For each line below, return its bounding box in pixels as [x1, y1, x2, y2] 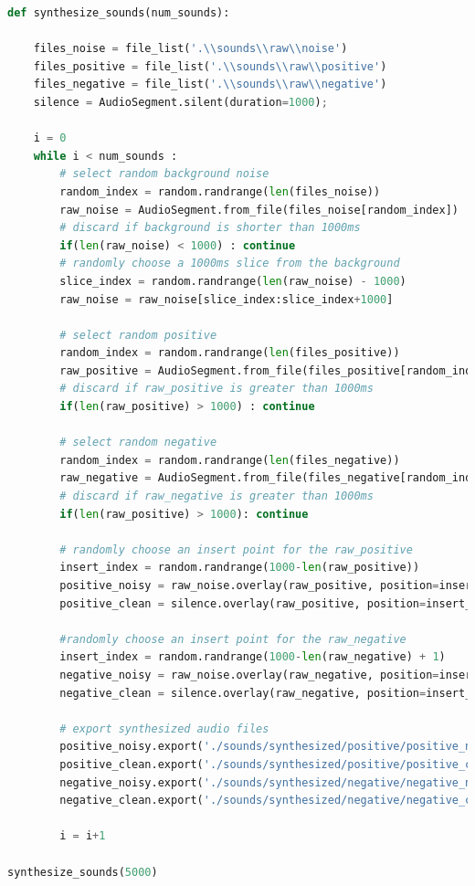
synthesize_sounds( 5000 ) [7, 865, 158, 879]
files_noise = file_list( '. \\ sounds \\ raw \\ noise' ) [33, 42, 348, 56]
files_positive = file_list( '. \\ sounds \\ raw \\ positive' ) [33, 59, 387, 73]
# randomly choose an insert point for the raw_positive [59, 543, 413, 556]
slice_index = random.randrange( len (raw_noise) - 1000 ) [59, 274, 406, 288]
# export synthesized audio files [59, 722, 269, 735]
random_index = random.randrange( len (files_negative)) [59, 453, 400, 467]
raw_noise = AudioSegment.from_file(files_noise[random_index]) [59, 203, 459, 216]
